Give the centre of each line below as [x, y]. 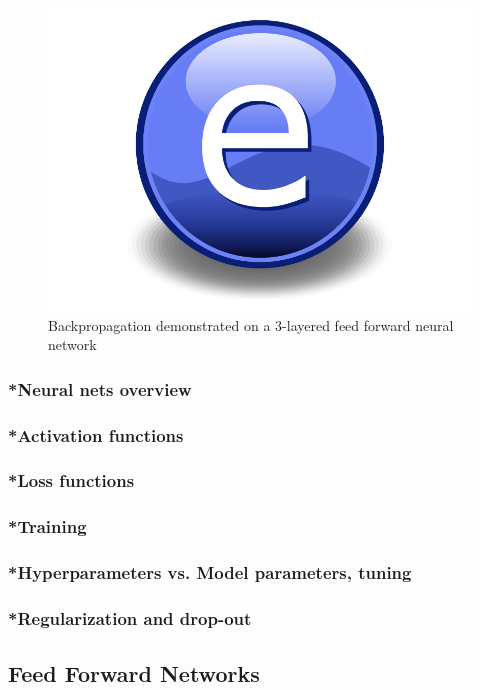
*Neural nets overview [100, 388]
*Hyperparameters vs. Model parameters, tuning [210, 572]
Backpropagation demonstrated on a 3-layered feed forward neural [251, 324]
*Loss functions [71, 480]
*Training [47, 526]
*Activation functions [96, 434]
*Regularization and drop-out [130, 617]
